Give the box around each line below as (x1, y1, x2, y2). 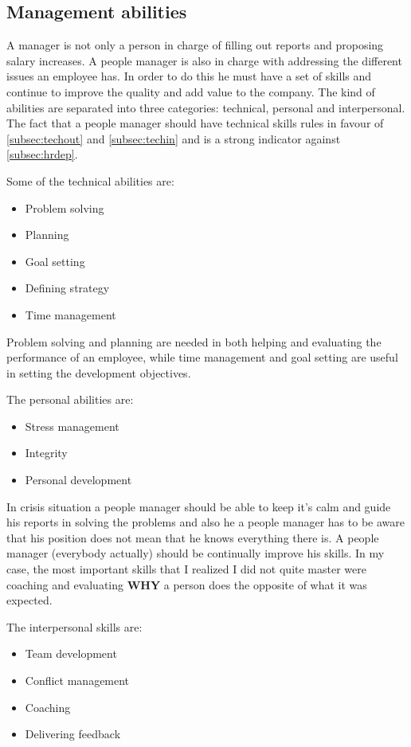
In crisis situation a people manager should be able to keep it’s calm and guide (6, 498, 391, 514)
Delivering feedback (25, 725, 121, 742)
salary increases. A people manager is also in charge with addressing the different (6, 52, 402, 68)
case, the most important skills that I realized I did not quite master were (6, 561, 366, 577)
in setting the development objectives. (6, 364, 191, 381)
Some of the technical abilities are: (6, 172, 174, 189)
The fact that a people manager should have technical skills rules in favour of (6, 115, 384, 131)
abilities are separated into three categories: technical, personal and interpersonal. (6, 99, 405, 115)
